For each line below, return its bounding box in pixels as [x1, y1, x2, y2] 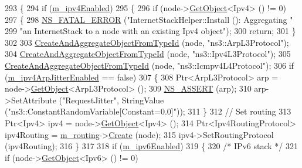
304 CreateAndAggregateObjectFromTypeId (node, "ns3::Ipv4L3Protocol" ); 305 [5, 48, 291, 60]
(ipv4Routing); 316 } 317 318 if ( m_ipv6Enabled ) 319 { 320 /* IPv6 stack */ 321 [5, 140, 298, 152]
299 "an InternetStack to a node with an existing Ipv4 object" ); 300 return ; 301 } [5, 25, 296, 37]
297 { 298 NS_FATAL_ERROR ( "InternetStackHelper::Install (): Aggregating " [5, 13, 293, 25]
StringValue [121, 93, 164, 106]
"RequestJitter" [62, 93, 117, 106]
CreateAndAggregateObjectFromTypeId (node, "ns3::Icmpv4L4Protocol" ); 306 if [5, 59, 294, 71]
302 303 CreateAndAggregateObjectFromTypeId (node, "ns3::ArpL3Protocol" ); [5, 36, 289, 48]
